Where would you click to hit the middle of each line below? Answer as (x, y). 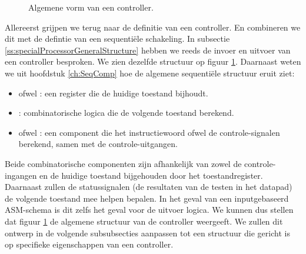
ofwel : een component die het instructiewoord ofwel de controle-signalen (149, 132)
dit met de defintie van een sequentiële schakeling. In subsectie (117, 39)
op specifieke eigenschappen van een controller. (89, 244)
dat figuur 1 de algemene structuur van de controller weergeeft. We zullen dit (144, 221)
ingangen (21, 175)
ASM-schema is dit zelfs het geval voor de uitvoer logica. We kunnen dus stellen (149, 210)
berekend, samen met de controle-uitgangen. (98, 144)
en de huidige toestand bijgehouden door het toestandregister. (151, 175)
